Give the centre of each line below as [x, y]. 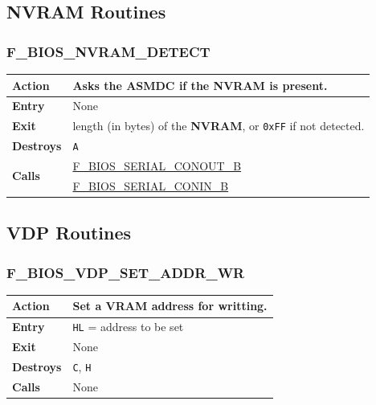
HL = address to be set [128, 327]
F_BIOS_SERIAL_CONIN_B [151, 185]
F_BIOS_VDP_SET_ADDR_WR [126, 272]
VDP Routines [69, 233]
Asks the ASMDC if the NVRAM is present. [200, 85]
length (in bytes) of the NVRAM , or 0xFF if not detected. [219, 126]
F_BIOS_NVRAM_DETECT [108, 51]
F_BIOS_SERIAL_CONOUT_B [157, 166]
